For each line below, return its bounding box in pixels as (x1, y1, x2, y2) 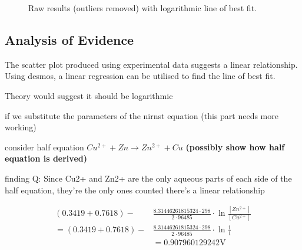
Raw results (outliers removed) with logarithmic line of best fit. (28, 2, 257, 14)
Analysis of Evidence (5, 30, 134, 48)
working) (5, 121, 36, 133)
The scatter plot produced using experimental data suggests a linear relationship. (5, 58, 298, 70)
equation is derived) (5, 152, 87, 165)
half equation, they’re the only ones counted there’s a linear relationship (5, 183, 265, 196)
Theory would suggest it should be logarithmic (5, 89, 173, 101)
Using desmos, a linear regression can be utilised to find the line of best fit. (5, 70, 276, 82)
